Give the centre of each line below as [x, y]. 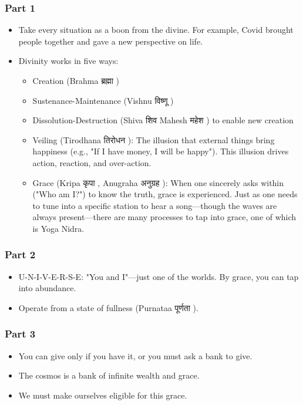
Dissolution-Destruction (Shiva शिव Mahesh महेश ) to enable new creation [163, 120]
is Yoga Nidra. [58, 228]
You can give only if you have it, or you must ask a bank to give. [135, 355]
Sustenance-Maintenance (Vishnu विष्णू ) [103, 100]
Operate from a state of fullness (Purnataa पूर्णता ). [108, 307]
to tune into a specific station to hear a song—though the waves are [155, 205]
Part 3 [20, 334]
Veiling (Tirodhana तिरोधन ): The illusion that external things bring [154, 139]
